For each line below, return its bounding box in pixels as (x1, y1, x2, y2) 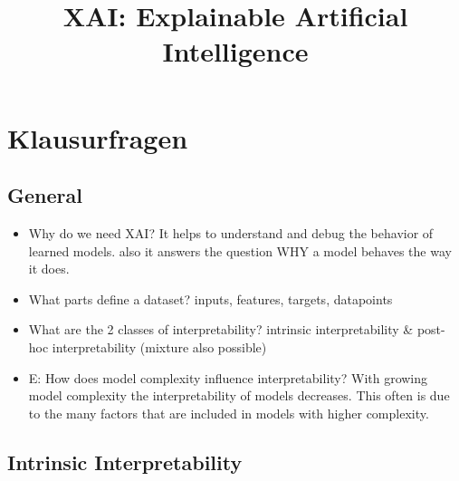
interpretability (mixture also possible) (52, 337, 267, 356)
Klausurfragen (7, 119, 188, 156)
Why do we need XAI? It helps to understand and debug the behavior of (28, 223, 434, 242)
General (7, 181, 82, 209)
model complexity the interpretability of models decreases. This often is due (28, 386, 450, 405)
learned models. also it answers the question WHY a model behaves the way (28, 241, 452, 260)
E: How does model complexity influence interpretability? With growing (28, 368, 428, 387)
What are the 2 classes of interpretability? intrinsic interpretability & (28, 320, 414, 339)
